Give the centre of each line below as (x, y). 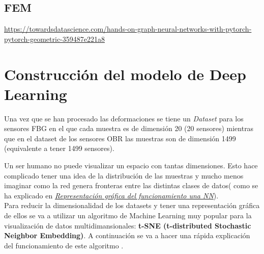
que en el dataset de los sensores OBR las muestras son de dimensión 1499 (120, 138)
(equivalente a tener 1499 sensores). (59, 148)
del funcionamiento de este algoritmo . (64, 245)
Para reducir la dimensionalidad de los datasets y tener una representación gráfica (132, 205)
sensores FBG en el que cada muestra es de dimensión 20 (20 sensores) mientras (129, 128)
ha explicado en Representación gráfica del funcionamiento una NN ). (111, 195)
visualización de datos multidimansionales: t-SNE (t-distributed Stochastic (128, 225)
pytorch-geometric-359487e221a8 (55, 39)
